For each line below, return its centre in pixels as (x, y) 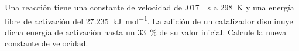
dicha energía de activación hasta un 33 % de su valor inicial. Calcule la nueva (146, 32)
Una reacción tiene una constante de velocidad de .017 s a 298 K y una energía (149, 7)
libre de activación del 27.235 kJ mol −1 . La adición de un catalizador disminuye (149, 20)
